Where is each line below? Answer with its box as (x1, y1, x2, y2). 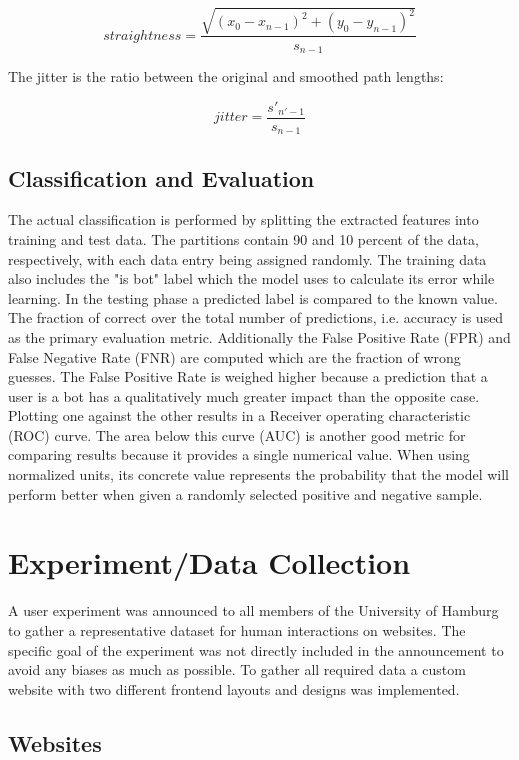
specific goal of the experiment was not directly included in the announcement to (8, 639, 504, 660)
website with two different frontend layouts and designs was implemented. (8, 678, 460, 699)
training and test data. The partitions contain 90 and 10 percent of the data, (8, 228, 479, 249)
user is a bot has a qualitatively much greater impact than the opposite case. (8, 385, 480, 406)
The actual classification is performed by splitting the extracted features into (8, 209, 479, 230)
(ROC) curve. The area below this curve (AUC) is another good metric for (8, 424, 466, 445)
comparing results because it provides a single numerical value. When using (8, 444, 470, 465)
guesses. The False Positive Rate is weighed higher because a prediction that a (8, 366, 488, 387)
